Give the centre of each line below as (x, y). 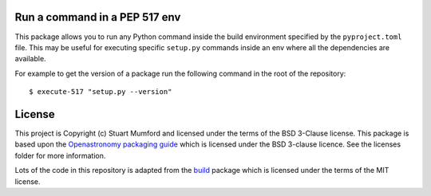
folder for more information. (60, 155)
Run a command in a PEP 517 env (98, 17)
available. (31, 59)
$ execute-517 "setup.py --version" (101, 92)
